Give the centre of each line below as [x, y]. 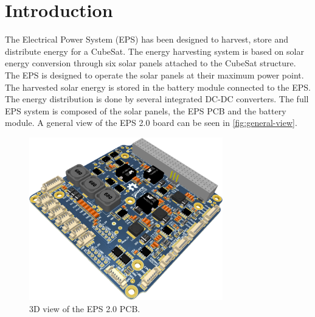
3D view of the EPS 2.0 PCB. [85, 308]
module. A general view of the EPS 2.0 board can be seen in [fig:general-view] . [151, 123]
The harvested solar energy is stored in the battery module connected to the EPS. [158, 87]
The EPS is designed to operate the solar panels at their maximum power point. [154, 75]
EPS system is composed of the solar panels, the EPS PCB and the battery [146, 110]
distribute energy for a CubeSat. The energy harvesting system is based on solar [154, 51]
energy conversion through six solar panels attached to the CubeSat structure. [151, 63]
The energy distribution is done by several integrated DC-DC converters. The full [157, 99]
